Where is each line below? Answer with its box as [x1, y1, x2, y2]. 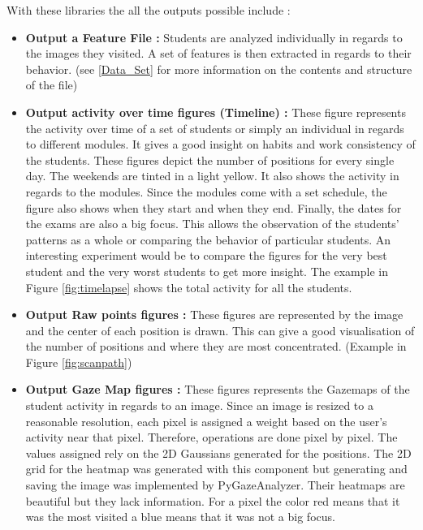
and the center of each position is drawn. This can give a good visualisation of [25, 321, 415, 338]
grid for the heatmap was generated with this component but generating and [25, 460, 408, 477]
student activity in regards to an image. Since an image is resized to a [25, 397, 373, 414]
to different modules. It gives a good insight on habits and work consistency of [25, 136, 416, 153]
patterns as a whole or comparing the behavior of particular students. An [25, 231, 391, 248]
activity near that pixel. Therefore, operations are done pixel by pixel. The [25, 429, 398, 446]
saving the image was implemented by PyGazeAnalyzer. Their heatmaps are [25, 476, 405, 493]
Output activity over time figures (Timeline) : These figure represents [25, 103, 406, 120]
